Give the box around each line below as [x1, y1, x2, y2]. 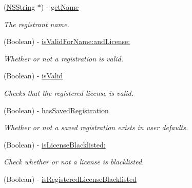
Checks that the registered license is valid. [4, 87, 134, 98]
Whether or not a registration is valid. [4, 53, 123, 64]
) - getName [41, 2, 79, 12]
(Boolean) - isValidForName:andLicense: [4, 36, 130, 47]
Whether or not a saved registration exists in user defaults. [4, 122, 188, 133]
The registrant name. [4, 18, 69, 29]
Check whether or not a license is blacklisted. [4, 156, 144, 167]
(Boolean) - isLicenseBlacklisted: [4, 139, 106, 150]
